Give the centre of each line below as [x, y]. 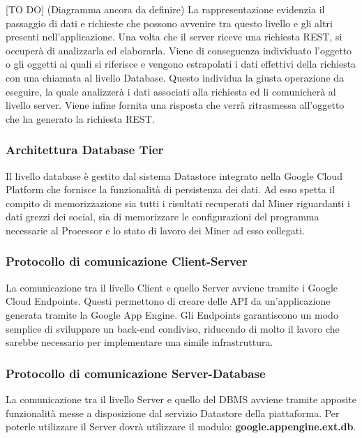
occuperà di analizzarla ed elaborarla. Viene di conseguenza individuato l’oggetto [179, 50]
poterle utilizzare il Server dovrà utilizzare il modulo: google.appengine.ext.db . [181, 426]
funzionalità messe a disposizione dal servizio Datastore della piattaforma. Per [173, 413]
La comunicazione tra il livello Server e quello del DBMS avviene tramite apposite [181, 399]
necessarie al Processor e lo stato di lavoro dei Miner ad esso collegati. [156, 230]
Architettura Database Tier [85, 150]
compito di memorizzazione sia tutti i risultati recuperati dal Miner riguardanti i [178, 203]
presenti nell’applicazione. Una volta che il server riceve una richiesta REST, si [174, 37]
